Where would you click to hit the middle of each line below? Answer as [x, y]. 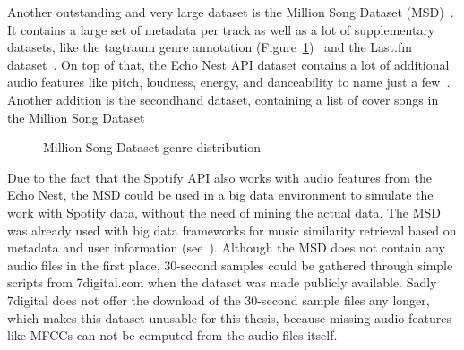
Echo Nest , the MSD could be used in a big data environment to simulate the [220, 195]
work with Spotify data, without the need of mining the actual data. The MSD [224, 212]
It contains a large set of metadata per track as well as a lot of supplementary [221, 29]
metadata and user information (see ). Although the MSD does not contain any [226, 248]
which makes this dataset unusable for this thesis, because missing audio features [229, 317]
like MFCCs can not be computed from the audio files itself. [172, 335]
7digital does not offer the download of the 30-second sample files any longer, [219, 299]
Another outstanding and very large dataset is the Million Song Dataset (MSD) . [231, 12]
